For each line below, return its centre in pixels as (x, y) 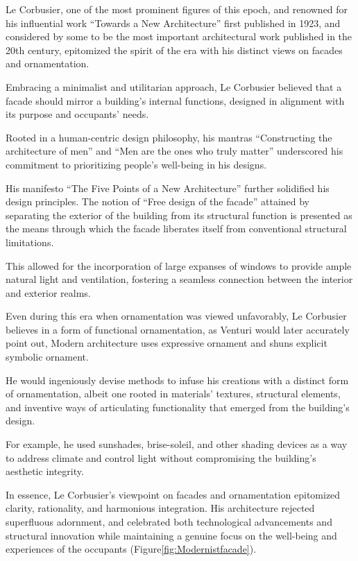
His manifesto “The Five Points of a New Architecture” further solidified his (168, 188)
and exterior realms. (48, 292)
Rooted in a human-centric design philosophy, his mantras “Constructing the (169, 137)
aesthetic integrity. (45, 471)
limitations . (30, 242)
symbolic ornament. (47, 357)
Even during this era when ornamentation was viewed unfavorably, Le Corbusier (176, 316)
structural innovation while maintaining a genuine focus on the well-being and (171, 535)
